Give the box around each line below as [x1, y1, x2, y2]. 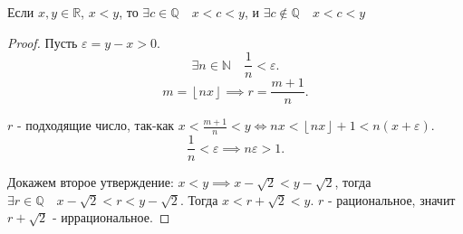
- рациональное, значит [328, 190, 456, 209]
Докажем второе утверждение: [7, 173, 174, 192]
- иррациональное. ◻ [52, 208, 170, 227]
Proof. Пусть [7, 33, 78, 51]
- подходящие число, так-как [16, 116, 175, 135]
